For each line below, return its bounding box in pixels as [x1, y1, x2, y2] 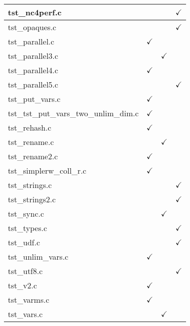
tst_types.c [8, 222, 47, 233]
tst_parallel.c [8, 36, 54, 47]
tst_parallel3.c [8, 50, 58, 61]
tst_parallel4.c [8, 64, 58, 76]
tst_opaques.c [8, 21, 56, 33]
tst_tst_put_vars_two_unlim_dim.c [8, 107, 139, 119]
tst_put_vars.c [8, 93, 61, 104]
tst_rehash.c [8, 122, 51, 133]
